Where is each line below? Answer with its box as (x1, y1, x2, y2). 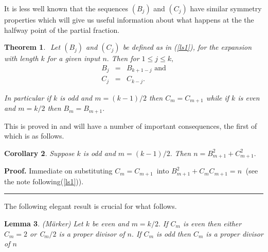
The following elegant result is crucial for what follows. (4, 201, 177, 211)
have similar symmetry (190, 3, 262, 13)
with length (4, 53, 39, 64)
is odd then (156, 228, 191, 239)
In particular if (4, 92, 51, 103)
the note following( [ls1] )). (4, 176, 84, 186)
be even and (92, 218, 129, 228)
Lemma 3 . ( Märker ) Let (4, 218, 83, 228)
